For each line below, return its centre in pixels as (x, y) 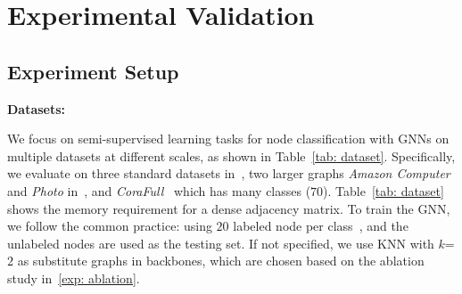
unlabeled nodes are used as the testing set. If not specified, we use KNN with (221, 243)
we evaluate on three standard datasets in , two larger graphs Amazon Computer (229, 173)
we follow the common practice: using (110, 226)
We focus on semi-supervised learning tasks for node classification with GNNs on (228, 139)
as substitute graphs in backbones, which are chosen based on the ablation (221, 261)
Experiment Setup (93, 71)
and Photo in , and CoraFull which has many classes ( (159, 190)
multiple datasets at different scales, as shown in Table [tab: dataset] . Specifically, (231, 155)
